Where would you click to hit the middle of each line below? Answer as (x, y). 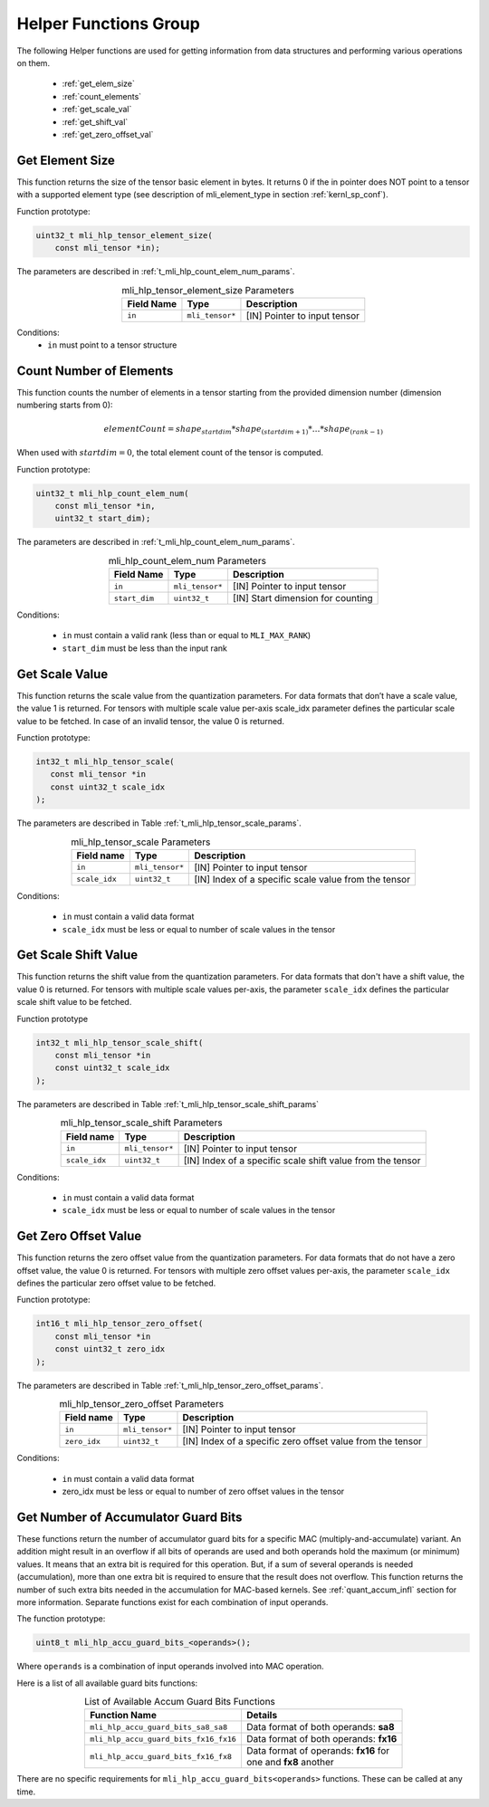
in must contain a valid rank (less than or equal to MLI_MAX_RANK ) (187, 636)
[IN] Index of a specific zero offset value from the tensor (302, 1441)
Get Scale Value (62, 674)
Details (262, 1716)
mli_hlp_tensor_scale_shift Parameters (141, 1123)
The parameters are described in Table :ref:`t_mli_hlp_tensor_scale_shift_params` (168, 1104)
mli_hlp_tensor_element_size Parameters (208, 290)
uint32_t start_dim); (103, 519)
